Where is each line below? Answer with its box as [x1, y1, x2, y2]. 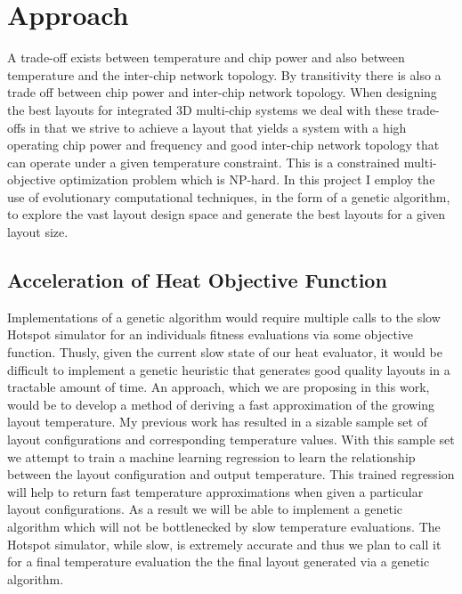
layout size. [7, 223, 69, 241]
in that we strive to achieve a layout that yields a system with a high [29, 118, 407, 136]
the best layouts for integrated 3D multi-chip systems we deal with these [7, 100, 403, 118]
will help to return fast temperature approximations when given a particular [7, 482, 424, 500]
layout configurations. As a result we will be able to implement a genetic [7, 500, 402, 518]
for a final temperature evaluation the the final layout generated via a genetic [7, 552, 430, 571]
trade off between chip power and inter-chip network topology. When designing [7, 83, 437, 102]
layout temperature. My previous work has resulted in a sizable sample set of [7, 412, 427, 431]
